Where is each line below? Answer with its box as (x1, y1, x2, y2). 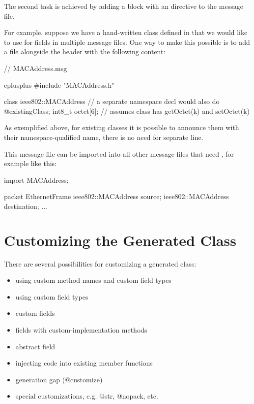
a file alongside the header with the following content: (4, 46, 166, 57)
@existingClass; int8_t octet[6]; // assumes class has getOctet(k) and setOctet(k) (4, 105, 250, 116)
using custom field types (15, 291, 88, 302)
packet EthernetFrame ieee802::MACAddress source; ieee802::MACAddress (4, 191, 229, 202)
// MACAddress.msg (4, 63, 67, 73)
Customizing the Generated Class (4, 230, 236, 250)
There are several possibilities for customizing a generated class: (4, 258, 197, 269)
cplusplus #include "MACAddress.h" (4, 79, 114, 90)
